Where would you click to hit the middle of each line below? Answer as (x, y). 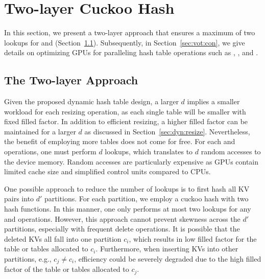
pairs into (19, 199)
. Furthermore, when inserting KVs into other (167, 249)
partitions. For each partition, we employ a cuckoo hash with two (147, 199)
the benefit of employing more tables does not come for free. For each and (120, 141)
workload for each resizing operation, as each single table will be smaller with (125, 111)
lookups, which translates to (149, 152)
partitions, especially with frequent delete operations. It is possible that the (122, 229)
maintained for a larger (40, 131)
